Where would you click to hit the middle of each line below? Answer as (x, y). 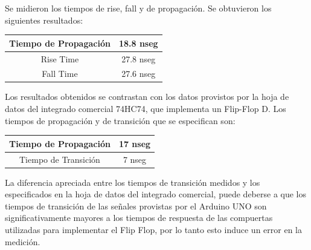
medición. (23, 241)
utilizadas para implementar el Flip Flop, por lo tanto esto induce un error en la (153, 230)
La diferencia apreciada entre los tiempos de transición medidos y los (133, 182)
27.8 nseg (139, 58)
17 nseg (135, 143)
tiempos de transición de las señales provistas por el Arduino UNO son (136, 206)
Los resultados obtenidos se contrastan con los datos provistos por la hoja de (147, 97)
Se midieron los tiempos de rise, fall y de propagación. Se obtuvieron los (138, 8)
